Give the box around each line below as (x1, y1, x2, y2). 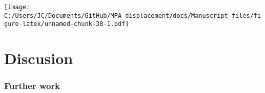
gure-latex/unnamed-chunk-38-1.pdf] (4, 20, 129, 28)
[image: (4, 4, 30, 11)
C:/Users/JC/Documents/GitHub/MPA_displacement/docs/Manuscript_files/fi (4, 12, 261, 19)
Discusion (4, 48, 73, 69)
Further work (4, 79, 60, 92)
